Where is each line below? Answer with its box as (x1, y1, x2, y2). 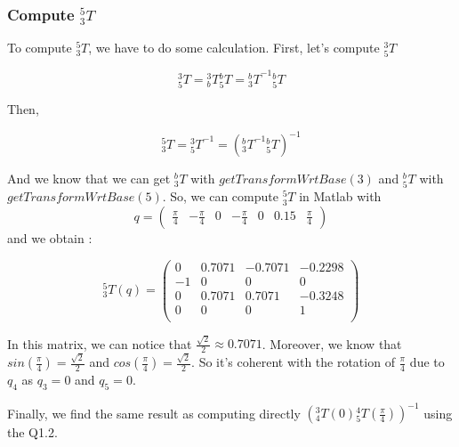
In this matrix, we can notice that (7, 334, 192, 353)
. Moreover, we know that (262, 334, 402, 353)
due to (409, 353, 445, 370)
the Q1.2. (7, 423, 58, 442)
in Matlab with (299, 187, 382, 206)
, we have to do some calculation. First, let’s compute (88, 38, 380, 57)
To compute (7, 38, 72, 57)
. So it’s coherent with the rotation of (191, 353, 395, 370)
